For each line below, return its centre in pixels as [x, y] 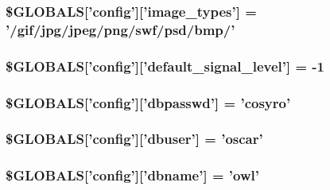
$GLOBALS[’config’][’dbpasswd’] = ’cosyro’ [148, 102]
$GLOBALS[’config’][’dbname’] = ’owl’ [132, 175]
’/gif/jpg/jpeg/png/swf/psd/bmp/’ [120, 29]
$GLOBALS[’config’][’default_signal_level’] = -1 [165, 66]
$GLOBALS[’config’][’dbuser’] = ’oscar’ [134, 139]
